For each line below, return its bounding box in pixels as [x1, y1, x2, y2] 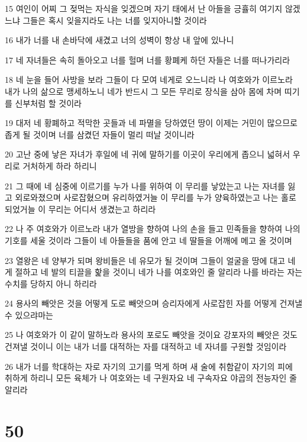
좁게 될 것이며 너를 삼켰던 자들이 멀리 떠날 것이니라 [5, 128, 195, 140]
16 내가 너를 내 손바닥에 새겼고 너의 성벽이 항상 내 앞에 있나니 [5, 34, 234, 46]
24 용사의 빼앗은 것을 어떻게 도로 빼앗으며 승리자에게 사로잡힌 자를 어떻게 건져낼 [5, 297, 303, 309]
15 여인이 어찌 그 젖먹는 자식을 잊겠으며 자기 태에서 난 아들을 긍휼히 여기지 [5, 2, 283, 14]
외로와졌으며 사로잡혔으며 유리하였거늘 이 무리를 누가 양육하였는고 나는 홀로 [15, 191, 296, 204]
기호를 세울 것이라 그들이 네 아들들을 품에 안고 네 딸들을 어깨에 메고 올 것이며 [5, 234, 292, 246]
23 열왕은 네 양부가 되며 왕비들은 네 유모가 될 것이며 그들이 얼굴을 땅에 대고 [5, 254, 285, 266]
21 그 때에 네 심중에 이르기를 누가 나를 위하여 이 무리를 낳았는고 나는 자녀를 [5, 179, 285, 192]
